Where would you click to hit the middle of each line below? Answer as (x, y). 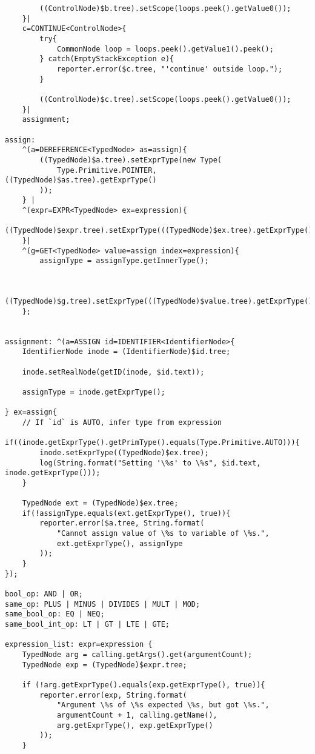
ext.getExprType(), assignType (120, 543)
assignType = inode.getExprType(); (94, 392)
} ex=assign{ (31, 412)
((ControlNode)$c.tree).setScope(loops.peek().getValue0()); (165, 99)
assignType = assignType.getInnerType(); (124, 261)
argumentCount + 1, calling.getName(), (137, 715)
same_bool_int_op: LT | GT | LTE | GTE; (88, 625)
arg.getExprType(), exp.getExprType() (135, 725)
